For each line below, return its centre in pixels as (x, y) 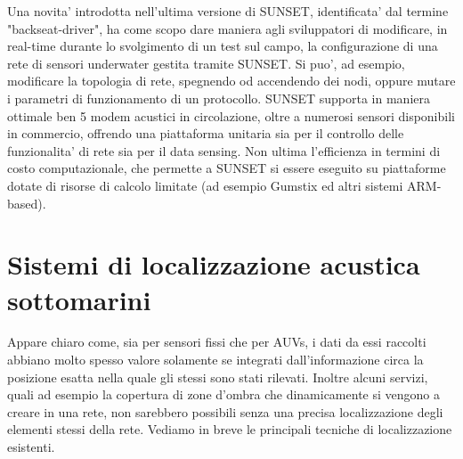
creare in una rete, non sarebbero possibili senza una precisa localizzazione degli (225, 411)
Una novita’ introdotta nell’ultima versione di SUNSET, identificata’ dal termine (228, 11)
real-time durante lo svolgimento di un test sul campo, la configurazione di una (223, 46)
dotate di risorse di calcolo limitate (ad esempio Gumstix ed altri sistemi (205, 185)
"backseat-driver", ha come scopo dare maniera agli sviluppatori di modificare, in (227, 28)
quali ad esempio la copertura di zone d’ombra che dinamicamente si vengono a (223, 394)
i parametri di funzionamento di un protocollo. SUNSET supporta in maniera (219, 98)
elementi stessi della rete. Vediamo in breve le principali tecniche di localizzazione (230, 429)
